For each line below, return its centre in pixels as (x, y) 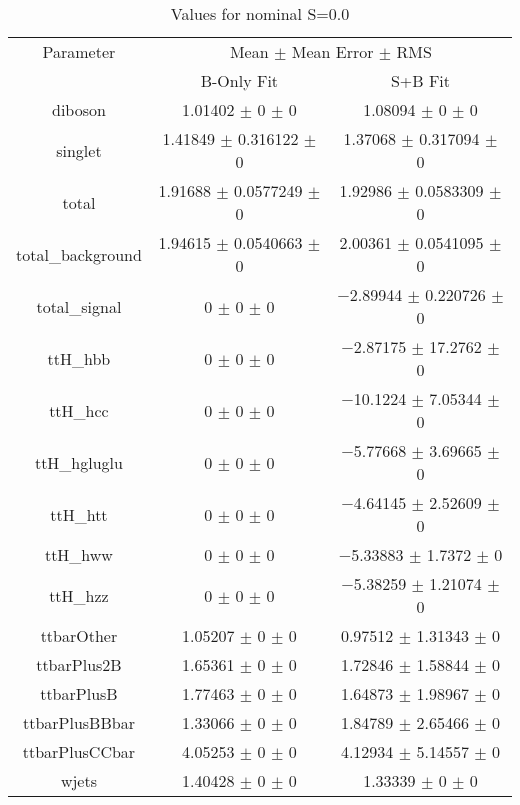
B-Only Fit (239, 80)
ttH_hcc (79, 410)
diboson (78, 109)
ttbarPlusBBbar (78, 722)
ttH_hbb (79, 358)
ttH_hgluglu (78, 462)
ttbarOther (79, 635)
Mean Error (332, 51)
